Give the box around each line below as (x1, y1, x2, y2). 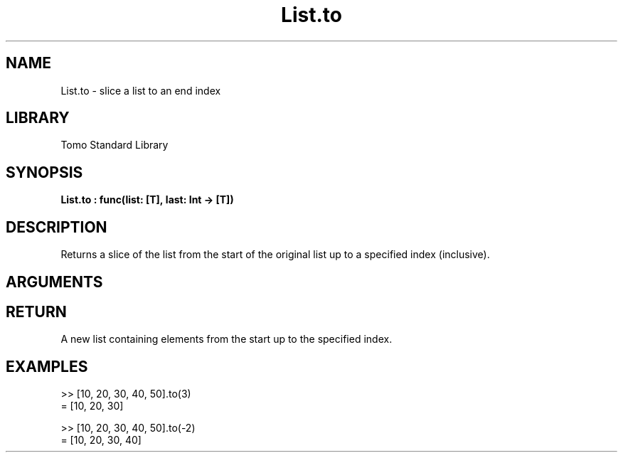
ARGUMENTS (6, 272, 103, 291)
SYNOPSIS (6, 163, 83, 181)
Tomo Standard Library (60, 139, 169, 151)
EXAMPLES (6, 357, 88, 376)
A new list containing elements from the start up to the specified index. (60, 333, 393, 346)
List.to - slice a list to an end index (60, 84, 221, 97)
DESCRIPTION (6, 218, 107, 236)
